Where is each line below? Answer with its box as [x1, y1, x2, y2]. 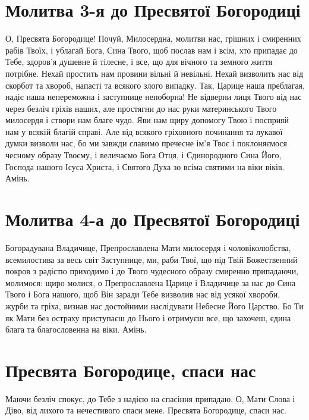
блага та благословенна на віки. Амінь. [5, 323, 147, 336]
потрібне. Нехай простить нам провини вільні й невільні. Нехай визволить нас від [5, 67, 304, 79]
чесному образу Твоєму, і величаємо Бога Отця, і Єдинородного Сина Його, [5, 149, 282, 161]
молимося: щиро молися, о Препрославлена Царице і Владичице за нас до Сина [5, 276, 296, 289]
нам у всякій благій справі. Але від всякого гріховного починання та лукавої [5, 125, 283, 137]
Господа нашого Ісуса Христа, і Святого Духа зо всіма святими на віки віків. [5, 160, 285, 173]
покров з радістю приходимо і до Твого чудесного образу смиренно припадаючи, [5, 265, 299, 277]
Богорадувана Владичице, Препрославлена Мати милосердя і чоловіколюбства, [5, 241, 291, 253]
